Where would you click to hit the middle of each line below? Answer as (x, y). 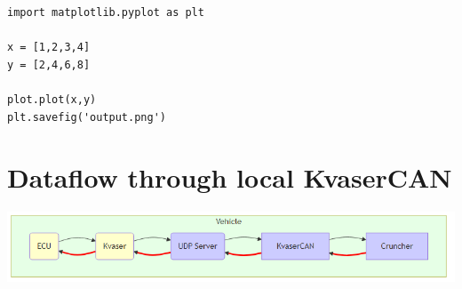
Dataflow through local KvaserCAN (230, 177)
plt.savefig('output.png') (87, 117)
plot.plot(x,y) (52, 99)
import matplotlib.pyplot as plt (106, 12)
